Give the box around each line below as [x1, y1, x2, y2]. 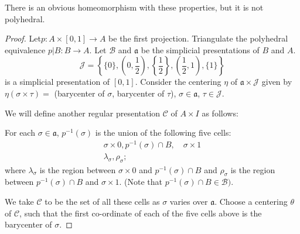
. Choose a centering [214, 195, 288, 208]
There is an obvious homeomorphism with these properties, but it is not [5, 1, 264, 13]
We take [5, 195, 34, 208]
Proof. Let [5, 32, 41, 44]
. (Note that [119, 175, 163, 188]
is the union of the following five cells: [95, 126, 231, 139]
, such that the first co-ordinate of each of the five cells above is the [19, 207, 262, 219]
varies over [169, 195, 208, 208]
